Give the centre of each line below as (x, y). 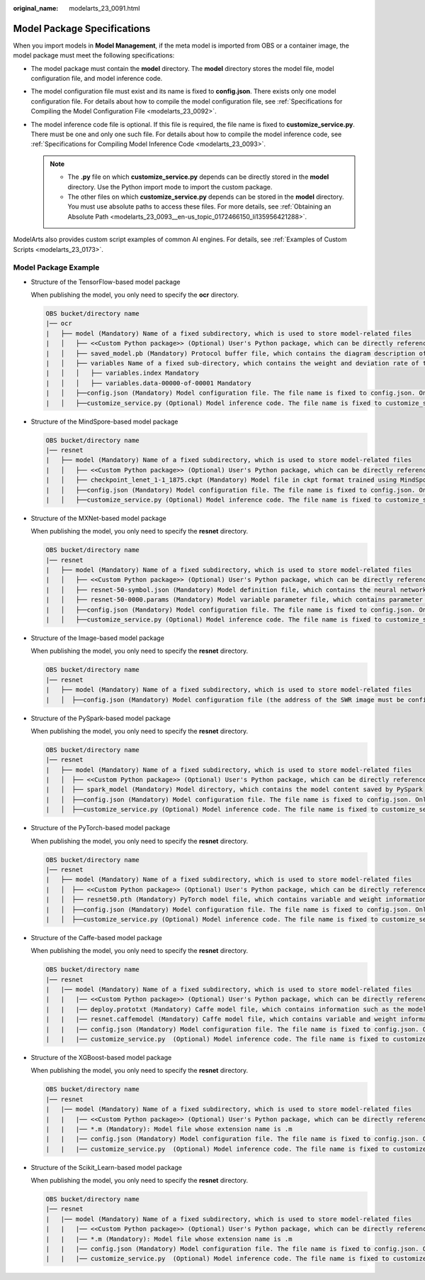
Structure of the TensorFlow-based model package (106, 282)
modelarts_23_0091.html (104, 8)
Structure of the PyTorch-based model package (101, 828)
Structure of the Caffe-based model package (96, 937)
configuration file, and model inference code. (97, 79)
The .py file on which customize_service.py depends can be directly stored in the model (198, 177)
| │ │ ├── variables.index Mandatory (123, 373)
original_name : (36, 8)
